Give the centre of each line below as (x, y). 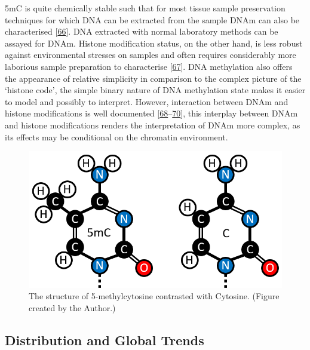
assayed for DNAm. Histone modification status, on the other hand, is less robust (154, 43)
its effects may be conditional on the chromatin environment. (116, 136)
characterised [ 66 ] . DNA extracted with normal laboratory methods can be (142, 31)
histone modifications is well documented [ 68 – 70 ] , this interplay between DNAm (151, 113)
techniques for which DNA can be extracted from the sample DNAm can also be (152, 19)
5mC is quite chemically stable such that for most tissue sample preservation (145, 8)
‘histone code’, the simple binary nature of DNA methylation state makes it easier (155, 90)
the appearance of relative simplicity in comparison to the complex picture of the (153, 78)
